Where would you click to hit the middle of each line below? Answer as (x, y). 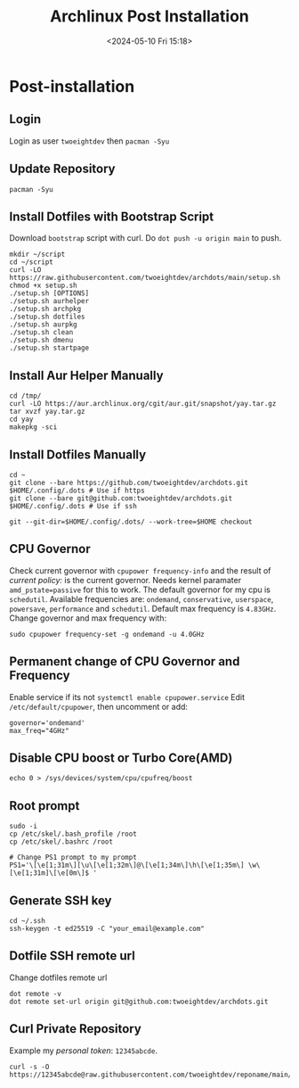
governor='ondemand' (48, 723)
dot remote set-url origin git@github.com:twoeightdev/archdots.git (139, 1001)
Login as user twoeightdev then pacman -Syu (89, 141)
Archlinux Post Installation (149, 16)
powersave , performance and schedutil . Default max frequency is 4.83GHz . (143, 608)
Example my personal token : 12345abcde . (84, 1051)
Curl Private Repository (76, 1029)
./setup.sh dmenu (41, 341)
